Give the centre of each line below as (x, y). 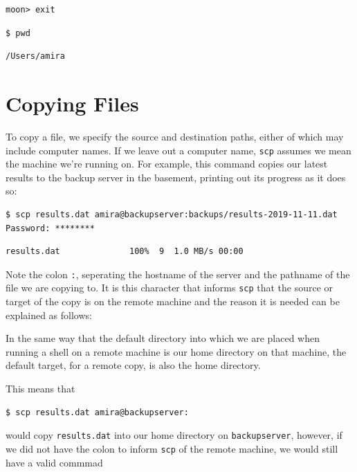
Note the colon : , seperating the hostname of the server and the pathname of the (178, 274)
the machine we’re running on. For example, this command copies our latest (167, 164)
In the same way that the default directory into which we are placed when (163, 338)
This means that (40, 388)
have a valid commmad (54, 462)
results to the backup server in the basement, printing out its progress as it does (176, 177)
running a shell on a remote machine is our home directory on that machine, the (176, 351)
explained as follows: (49, 315)
